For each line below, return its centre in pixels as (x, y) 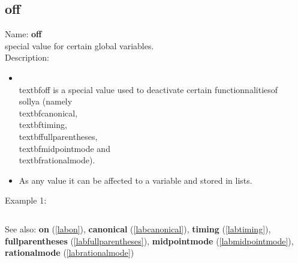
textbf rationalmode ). (57, 160)
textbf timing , (43, 125)
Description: (27, 57)
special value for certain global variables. (79, 45)
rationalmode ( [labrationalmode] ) (70, 252)
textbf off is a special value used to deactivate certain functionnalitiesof (148, 89)
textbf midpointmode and (64, 148)
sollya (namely (46, 101)
